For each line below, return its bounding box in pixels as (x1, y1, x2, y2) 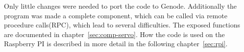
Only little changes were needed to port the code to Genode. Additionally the (4, 1, 237, 11)
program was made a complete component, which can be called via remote (4, 10, 227, 20)
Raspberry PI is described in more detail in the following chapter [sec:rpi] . (4, 39, 228, 49)
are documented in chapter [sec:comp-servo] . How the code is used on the (4, 29, 225, 39)
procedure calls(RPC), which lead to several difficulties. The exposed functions (4, 20, 240, 30)
